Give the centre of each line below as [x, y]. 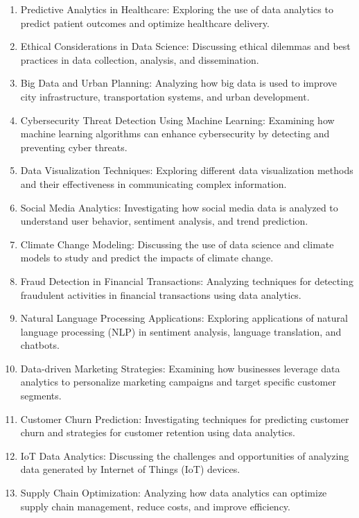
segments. [41, 396]
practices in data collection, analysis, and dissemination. [140, 59]
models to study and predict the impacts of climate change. [147, 258]
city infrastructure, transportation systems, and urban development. [165, 96]
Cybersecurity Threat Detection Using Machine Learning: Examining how [177, 120]
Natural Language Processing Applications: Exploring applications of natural [184, 318]
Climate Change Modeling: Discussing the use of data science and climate [177, 244]
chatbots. [40, 345]
